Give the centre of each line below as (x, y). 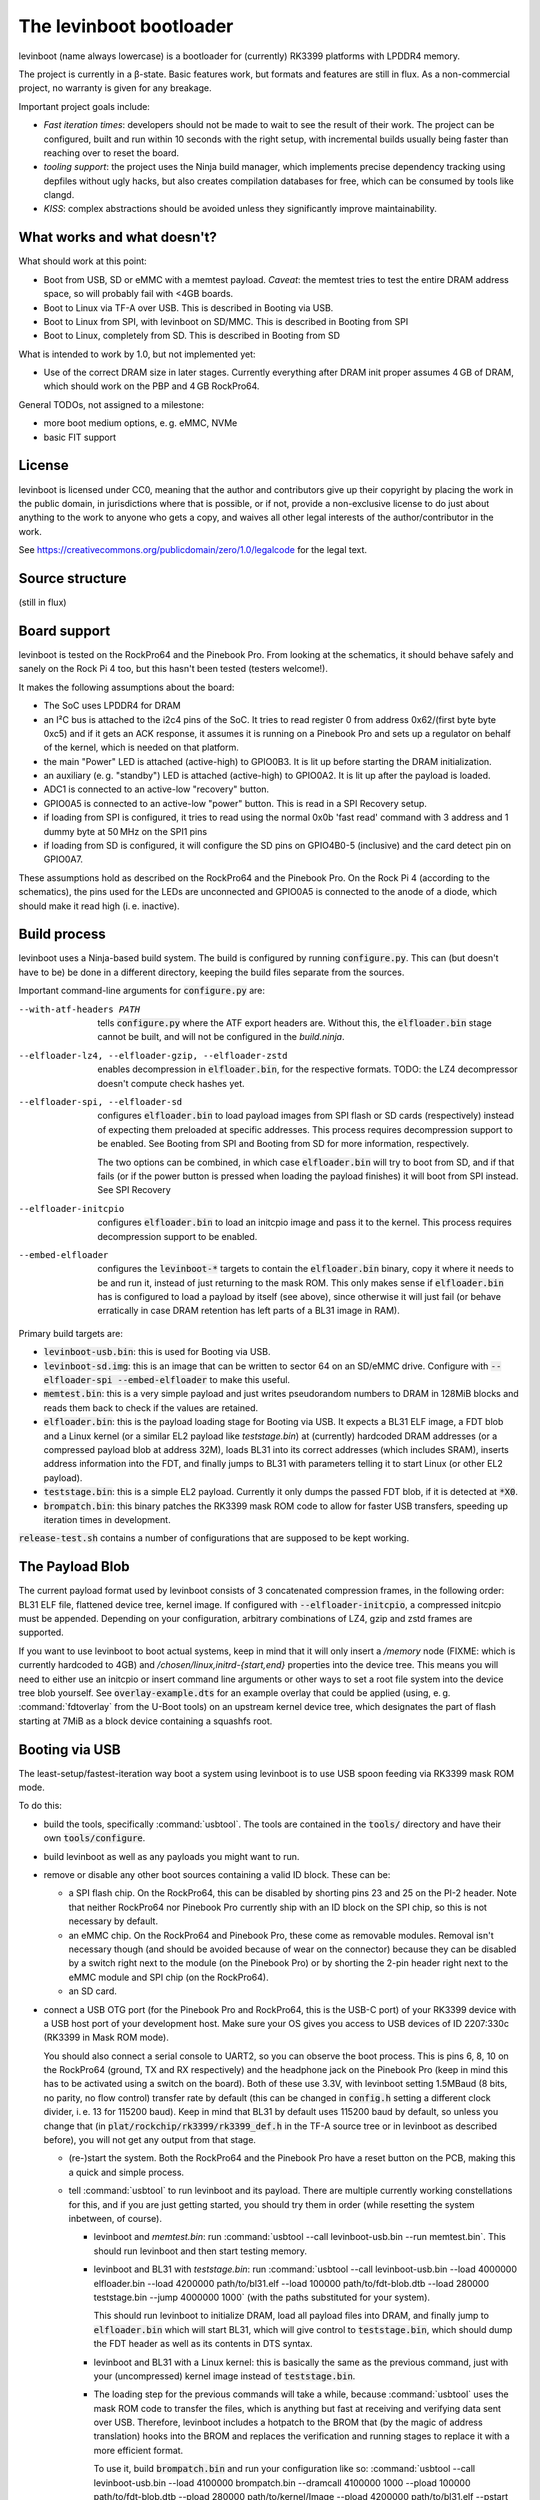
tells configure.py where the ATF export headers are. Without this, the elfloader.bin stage (294, 1023)
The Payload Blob (74, 1566)
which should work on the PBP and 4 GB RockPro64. (151, 386)
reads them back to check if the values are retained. (151, 1407)
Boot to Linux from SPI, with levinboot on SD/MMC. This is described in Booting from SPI (226, 321)
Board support (64, 630)
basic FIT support (80, 437)
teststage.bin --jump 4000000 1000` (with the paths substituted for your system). (261, 2297)
